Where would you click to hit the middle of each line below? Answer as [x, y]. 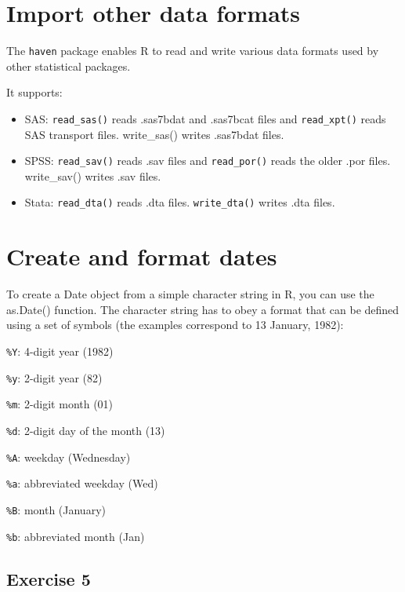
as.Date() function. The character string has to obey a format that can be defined [203, 309]
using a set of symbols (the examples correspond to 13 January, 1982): [175, 325]
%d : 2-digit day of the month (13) [86, 430]
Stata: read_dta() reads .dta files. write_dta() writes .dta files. [180, 202]
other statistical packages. [69, 66]
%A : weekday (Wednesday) [69, 457]
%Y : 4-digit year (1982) [60, 351]
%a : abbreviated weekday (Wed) [82, 483]
